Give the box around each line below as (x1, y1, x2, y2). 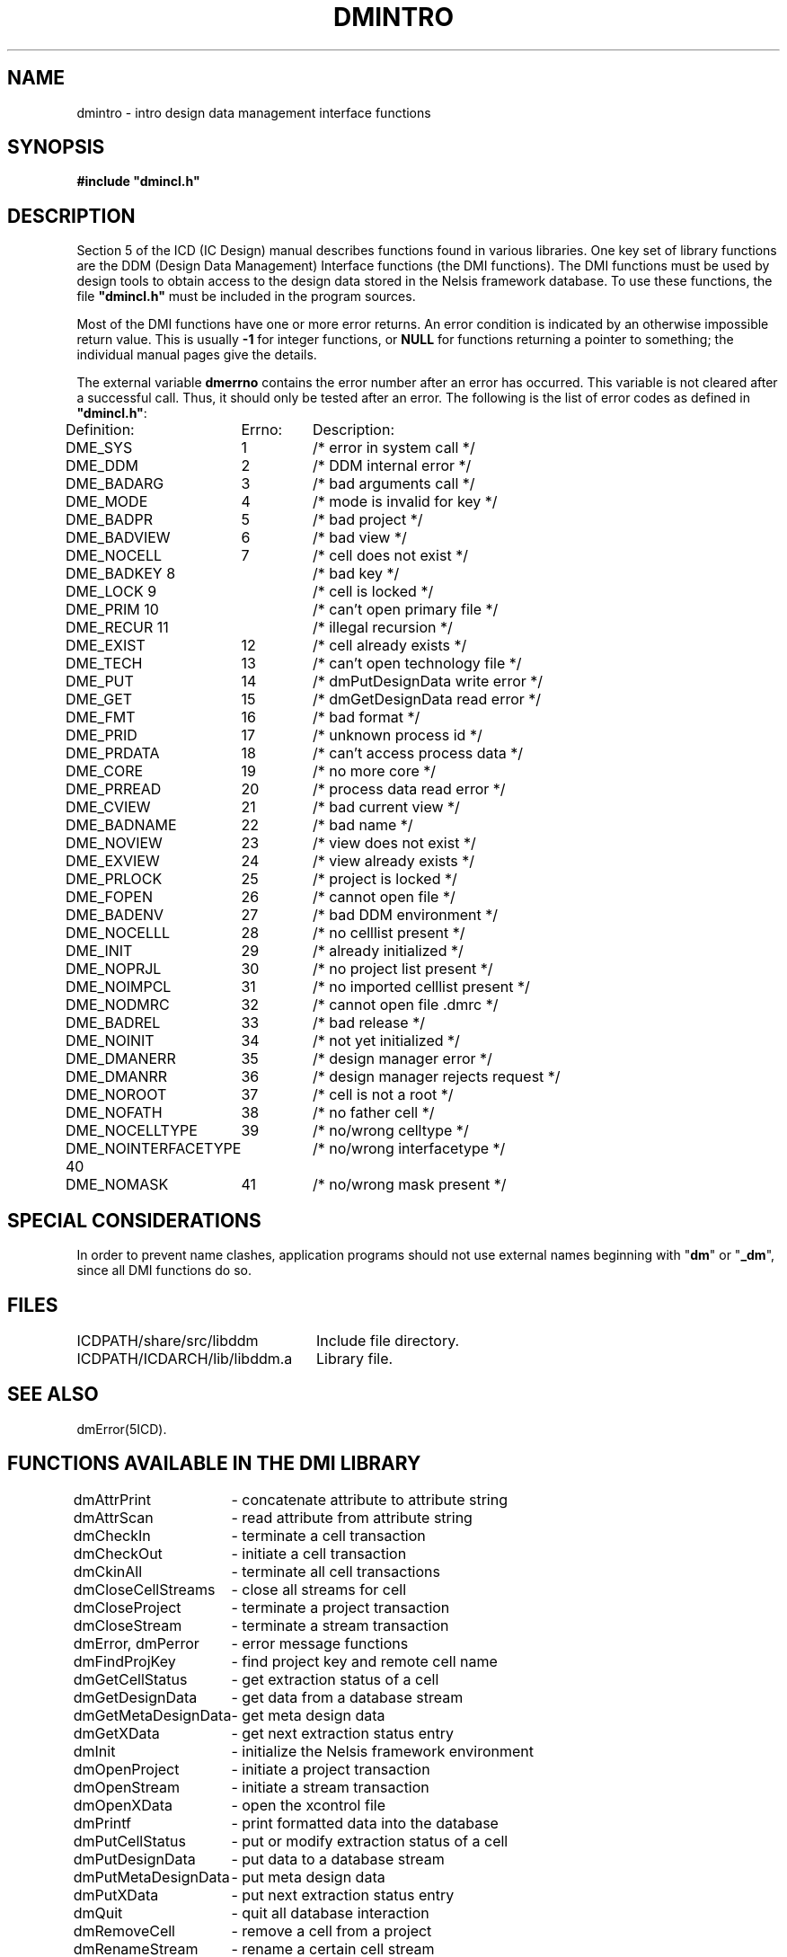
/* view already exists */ (312, 852, 474, 871)
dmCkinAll (73, 1562, 143, 1581)
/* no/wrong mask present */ (312, 1175, 507, 1194)
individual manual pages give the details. (76, 347, 317, 363)
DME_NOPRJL (65, 960, 162, 978)
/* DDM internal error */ (312, 456, 472, 475)
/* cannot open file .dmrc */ (312, 996, 499, 1014)
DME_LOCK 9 (65, 582, 157, 601)
